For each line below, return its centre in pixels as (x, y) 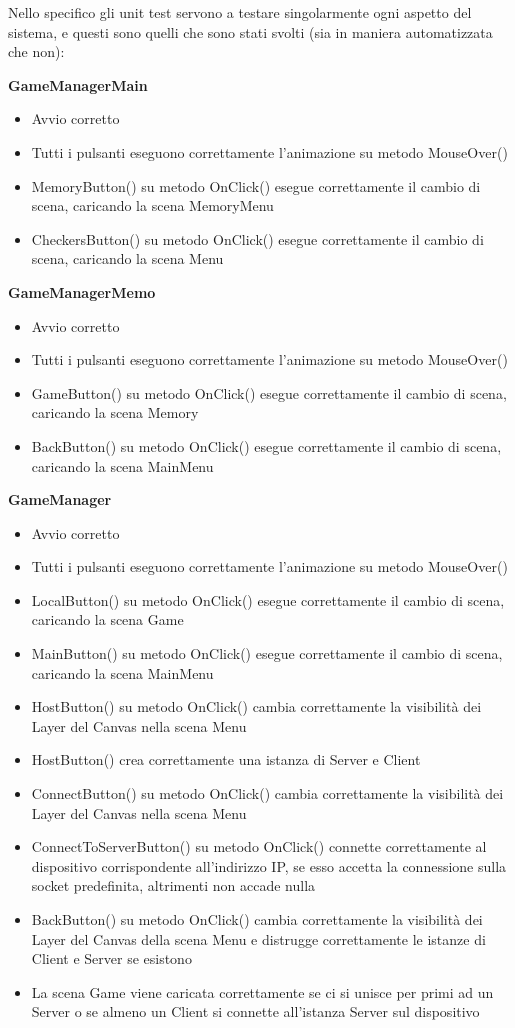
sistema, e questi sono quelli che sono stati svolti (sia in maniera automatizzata (250, 31)
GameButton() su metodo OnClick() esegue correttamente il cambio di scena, (269, 392)
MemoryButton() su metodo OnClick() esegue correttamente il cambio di (256, 185)
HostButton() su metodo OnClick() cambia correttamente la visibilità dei (256, 706)
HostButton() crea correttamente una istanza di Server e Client (226, 759)
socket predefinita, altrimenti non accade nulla (173, 885)
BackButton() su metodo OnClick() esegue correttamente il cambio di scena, (266, 445)
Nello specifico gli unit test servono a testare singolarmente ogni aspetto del (240, 12)
